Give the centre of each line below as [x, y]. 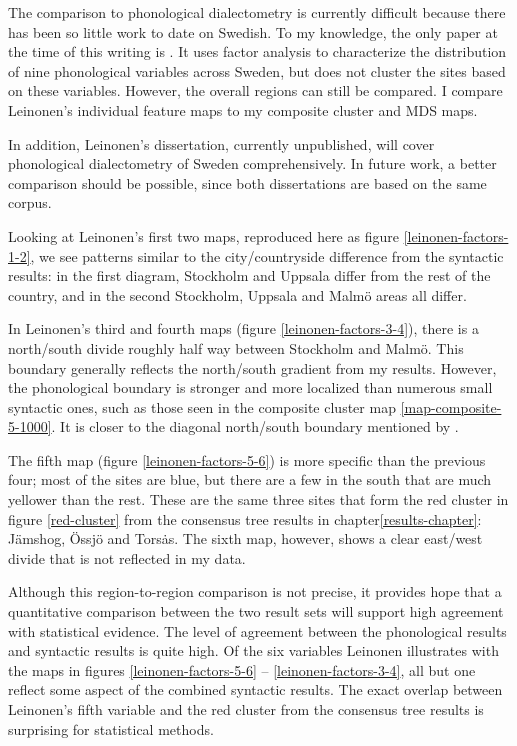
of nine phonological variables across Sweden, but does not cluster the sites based [257, 70]
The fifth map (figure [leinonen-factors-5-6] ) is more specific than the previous [247, 459]
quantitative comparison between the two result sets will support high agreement [256, 611]
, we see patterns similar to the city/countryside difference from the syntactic [267, 255]
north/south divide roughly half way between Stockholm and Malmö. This [236, 347]
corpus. [30, 202]
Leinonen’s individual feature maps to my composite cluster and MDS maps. [243, 109]
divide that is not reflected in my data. [127, 557]
